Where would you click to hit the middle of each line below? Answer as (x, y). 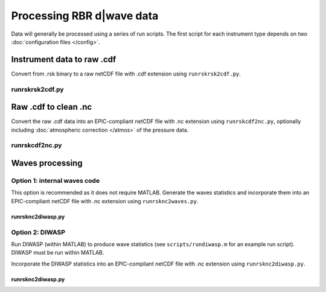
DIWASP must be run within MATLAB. (58, 253)
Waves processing (47, 163)
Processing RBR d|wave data (85, 16)
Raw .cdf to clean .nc (52, 107)
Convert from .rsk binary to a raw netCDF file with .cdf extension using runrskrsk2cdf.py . (126, 74)
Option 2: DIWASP (38, 232)
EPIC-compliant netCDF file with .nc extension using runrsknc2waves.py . (105, 201)
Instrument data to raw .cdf (64, 59)
